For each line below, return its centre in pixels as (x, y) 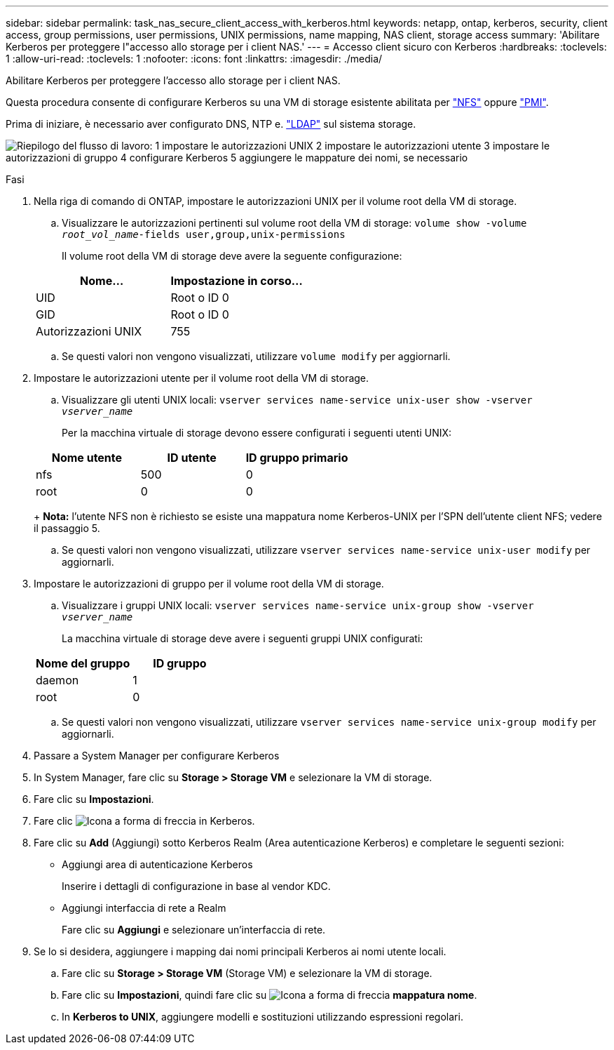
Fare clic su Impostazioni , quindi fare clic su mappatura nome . (270, 995)
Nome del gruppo (83, 663)
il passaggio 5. (67, 528)
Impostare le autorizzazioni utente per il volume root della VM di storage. (202, 378)
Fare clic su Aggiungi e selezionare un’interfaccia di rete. (194, 930)
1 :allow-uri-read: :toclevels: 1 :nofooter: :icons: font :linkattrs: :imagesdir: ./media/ (194, 59)
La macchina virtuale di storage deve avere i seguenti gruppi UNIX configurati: (243, 638)
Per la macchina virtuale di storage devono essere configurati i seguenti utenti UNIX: (257, 433)
